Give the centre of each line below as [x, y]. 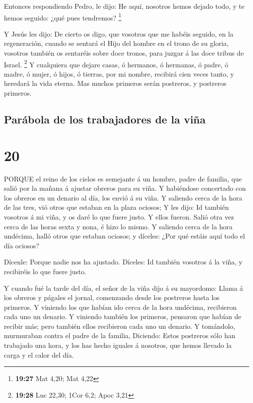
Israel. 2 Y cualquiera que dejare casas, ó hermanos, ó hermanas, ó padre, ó [116, 63]
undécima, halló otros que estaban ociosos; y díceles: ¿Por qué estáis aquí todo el [125, 236]
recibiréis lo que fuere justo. [45, 271]
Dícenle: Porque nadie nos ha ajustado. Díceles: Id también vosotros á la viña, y [123, 262]
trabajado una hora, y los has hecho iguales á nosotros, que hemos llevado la [118, 345]
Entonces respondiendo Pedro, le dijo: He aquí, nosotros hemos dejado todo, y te [124, 6]
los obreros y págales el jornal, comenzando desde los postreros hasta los [112, 297]
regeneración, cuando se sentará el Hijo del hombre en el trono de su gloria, [116, 43]
